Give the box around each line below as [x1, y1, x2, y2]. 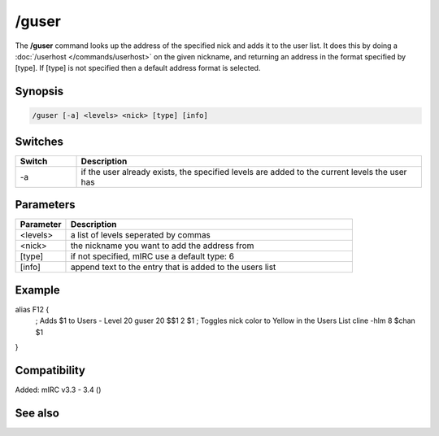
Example [15, 283, 60, 297]
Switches [15, 134, 64, 148]
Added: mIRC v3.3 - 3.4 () [15, 385, 102, 395]
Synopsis [15, 85, 64, 98]
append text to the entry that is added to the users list [70, 261, 276, 272]
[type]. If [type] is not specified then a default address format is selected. [15, 63, 261, 73]
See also [15, 406, 60, 420]
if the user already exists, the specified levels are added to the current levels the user [80, 166, 407, 177]
